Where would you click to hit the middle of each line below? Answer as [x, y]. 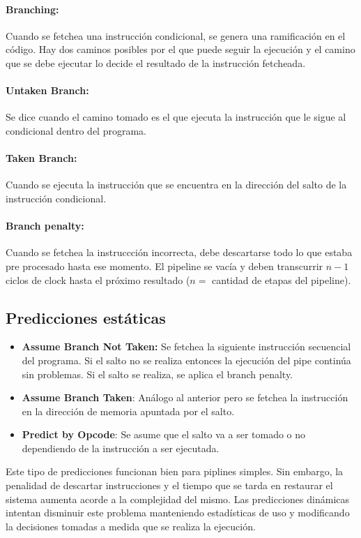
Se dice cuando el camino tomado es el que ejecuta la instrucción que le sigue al [176, 117]
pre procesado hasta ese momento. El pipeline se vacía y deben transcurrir [164, 266]
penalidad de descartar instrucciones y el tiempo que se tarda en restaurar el [169, 485]
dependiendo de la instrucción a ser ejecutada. [121, 448]
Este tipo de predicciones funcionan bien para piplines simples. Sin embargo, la [175, 471]
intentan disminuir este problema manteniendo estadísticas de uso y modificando [178, 513]
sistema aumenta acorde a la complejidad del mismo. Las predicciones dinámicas [178, 499]
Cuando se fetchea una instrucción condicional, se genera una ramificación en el [176, 35]
